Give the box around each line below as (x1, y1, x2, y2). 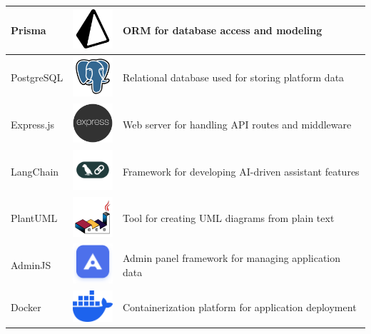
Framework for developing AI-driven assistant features (122, 163, 360, 178)
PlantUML (11, 211, 58, 226)
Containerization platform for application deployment (122, 300, 357, 315)
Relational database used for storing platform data (122, 70, 345, 85)
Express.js (11, 117, 55, 132)
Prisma (11, 22, 46, 37)
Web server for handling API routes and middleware (122, 117, 352, 132)
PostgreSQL (11, 70, 63, 85)
